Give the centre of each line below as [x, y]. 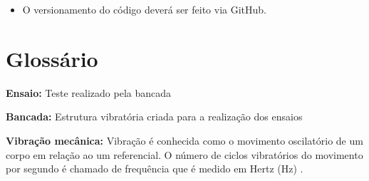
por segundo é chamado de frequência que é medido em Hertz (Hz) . [155, 169]
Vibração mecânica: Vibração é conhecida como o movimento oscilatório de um [184, 140]
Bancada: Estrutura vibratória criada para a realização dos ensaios [154, 117]
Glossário [52, 58]
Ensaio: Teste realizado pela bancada [89, 92]
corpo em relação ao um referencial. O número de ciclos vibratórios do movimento [184, 154]
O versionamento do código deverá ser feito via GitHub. [144, 9]
